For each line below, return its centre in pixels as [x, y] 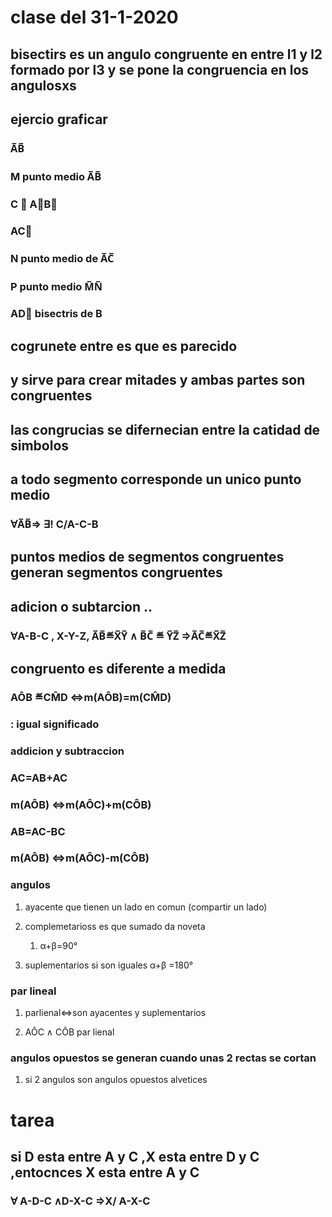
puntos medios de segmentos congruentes [147, 557]
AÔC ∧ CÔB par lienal [69, 1032]
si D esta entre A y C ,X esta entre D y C [135, 1156]
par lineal [33, 991]
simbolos [40, 445]
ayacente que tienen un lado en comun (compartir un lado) [146, 907]
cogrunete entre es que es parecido [124, 346]
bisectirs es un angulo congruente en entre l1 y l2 [166, 54]
